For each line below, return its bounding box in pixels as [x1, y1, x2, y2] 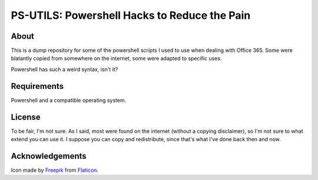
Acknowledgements [11, 151, 87, 161]
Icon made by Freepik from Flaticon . [11, 166, 99, 174]
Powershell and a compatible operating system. [11, 96, 127, 104]
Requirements [11, 81, 64, 91]
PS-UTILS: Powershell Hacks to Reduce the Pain [11, 9, 251, 22]
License [11, 112, 41, 122]
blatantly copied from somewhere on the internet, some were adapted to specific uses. [11, 55, 222, 62]
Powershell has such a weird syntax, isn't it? [11, 65, 118, 73]
